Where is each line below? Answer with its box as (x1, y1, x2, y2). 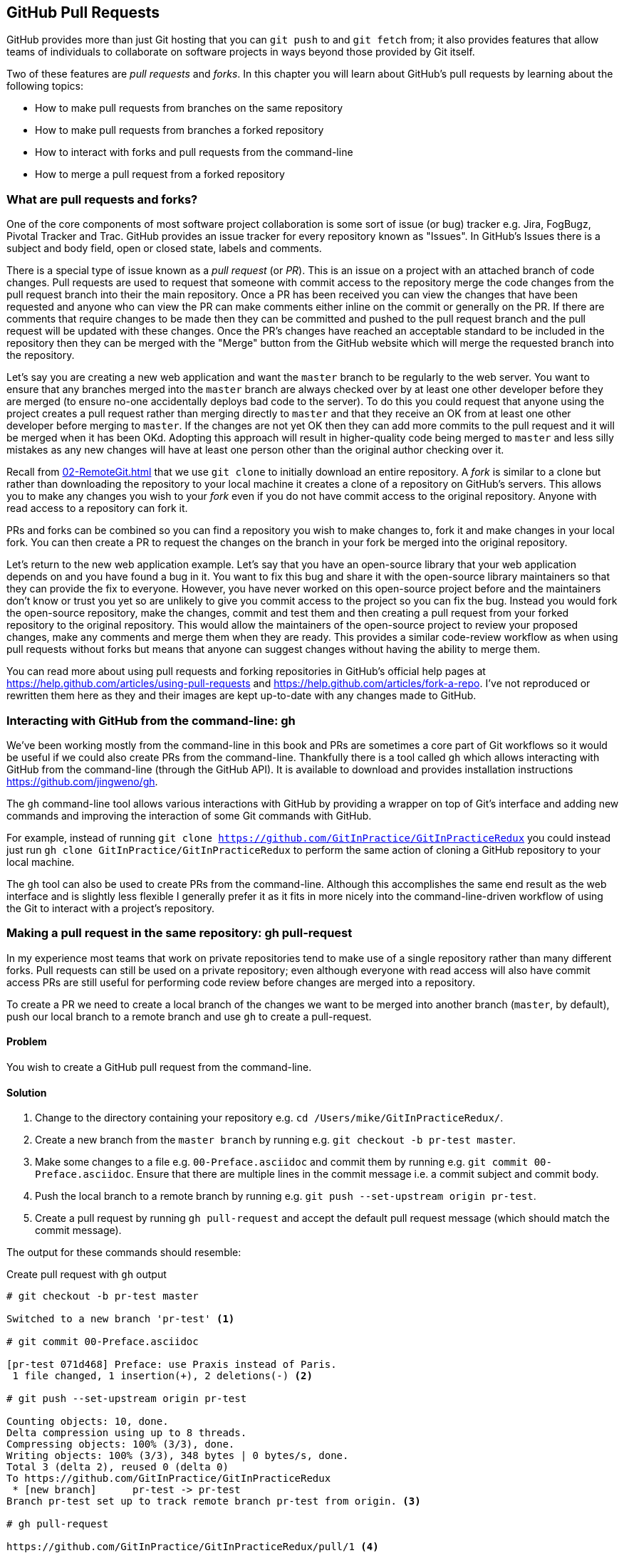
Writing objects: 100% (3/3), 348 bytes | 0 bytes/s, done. (6, 1450, 349, 1462)
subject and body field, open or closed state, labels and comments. (6, 242, 322, 255)
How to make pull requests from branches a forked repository (35, 124, 324, 137)
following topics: (6, 80, 83, 93)
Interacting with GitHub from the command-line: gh (6, 713, 296, 728)
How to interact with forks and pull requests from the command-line (35, 146, 353, 159)
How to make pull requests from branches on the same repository (35, 102, 343, 115)
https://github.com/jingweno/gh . (6, 775, 158, 788)
